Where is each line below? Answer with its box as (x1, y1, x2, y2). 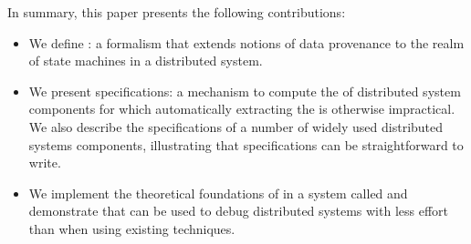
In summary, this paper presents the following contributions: (7, 3, 346, 21)
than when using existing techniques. (28, 219, 235, 238)
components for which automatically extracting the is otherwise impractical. (28, 99, 455, 118)
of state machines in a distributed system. (28, 51, 263, 70)
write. (28, 153, 61, 172)
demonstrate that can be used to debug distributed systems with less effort (28, 201, 448, 220)
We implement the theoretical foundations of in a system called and (28, 183, 408, 202)
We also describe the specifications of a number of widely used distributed (28, 117, 444, 136)
